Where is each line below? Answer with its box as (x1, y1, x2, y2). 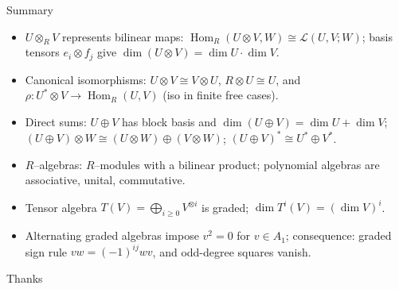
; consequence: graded (285, 227, 392, 244)
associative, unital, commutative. (25, 171, 186, 188)
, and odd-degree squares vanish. (152, 243, 311, 260)
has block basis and (121, 114, 217, 130)
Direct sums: (25, 114, 87, 130)
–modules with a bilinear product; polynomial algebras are (94, 156, 380, 172)
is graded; (201, 198, 249, 215)
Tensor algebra (25, 198, 97, 215)
